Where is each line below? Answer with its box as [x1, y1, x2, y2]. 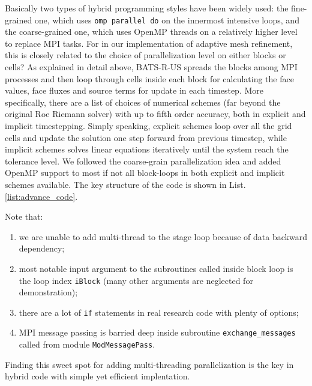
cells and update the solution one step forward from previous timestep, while [5, 131, 287, 143]
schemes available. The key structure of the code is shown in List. [5, 178, 246, 190]
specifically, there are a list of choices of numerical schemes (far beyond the [5, 95, 281, 108]
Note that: [5, 210, 43, 223]
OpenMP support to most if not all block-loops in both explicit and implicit [5, 166, 285, 179]
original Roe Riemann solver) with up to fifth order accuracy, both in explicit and [5, 107, 306, 120]
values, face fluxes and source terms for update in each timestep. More [5, 84, 264, 97]
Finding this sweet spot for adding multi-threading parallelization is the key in [5, 358, 294, 370]
